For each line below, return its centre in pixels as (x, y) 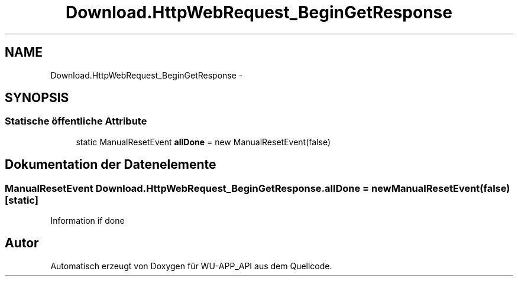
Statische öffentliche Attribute (76, 121)
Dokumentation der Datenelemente (111, 165)
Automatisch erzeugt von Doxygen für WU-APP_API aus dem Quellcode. (191, 266)
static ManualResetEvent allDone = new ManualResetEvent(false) (203, 142)
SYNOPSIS (37, 98)
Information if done (88, 221)
